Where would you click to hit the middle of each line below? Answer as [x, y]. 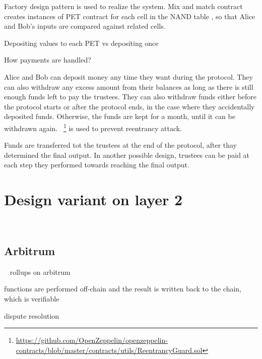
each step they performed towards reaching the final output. [97, 165]
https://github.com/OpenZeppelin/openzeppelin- [92, 340]
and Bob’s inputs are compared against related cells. [85, 26]
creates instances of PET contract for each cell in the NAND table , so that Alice [130, 16]
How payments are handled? [48, 60]
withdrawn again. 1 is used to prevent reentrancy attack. [93, 127]
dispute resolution [32, 315]
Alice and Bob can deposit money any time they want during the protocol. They [128, 76]
